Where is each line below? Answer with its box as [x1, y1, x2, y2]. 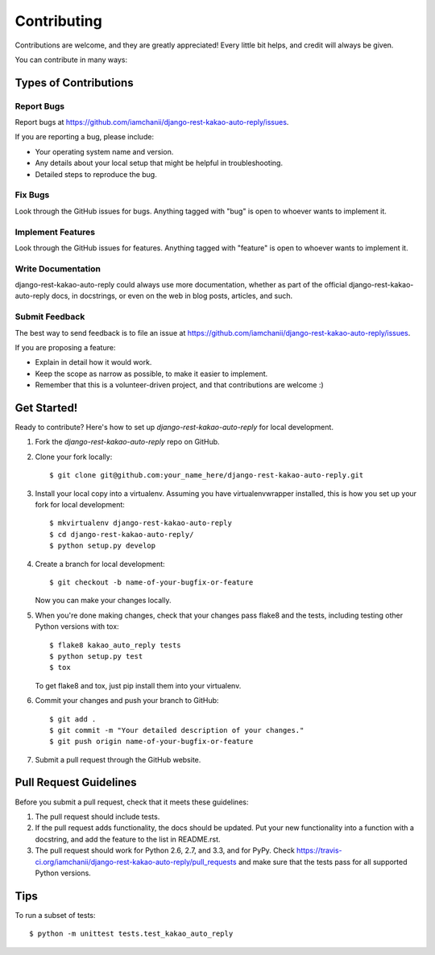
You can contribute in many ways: [14, 55, 128, 64]
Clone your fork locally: [35, 452, 113, 461]
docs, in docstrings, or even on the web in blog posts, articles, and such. [51, 291, 293, 301]
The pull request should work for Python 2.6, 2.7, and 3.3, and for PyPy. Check [35, 845, 296, 855]
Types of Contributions [14, 76, 134, 89]
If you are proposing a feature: [14, 343, 116, 352]
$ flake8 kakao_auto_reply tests [49, 640, 181, 650]
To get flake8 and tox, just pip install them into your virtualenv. [35, 680, 242, 690]
